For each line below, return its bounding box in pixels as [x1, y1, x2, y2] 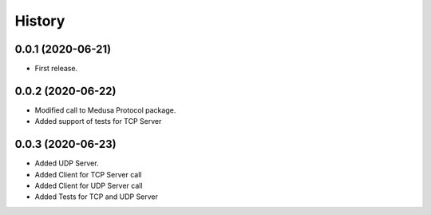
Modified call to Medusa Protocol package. [34, 105, 176, 115]
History [14, 12, 65, 30]
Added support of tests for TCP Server [34, 117, 162, 126]
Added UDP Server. [34, 158, 99, 168]
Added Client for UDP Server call [34, 181, 143, 191]
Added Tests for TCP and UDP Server [34, 192, 159, 201]
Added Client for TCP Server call [34, 169, 142, 179]
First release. [34, 64, 78, 74]
